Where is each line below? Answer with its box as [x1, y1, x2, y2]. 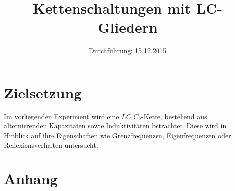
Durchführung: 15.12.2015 [89, 46, 166, 56]
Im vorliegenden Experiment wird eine [4, 111, 119, 121]
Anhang [4, 168, 58, 189]
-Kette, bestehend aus [141, 111, 207, 121]
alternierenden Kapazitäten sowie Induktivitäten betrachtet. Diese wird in [4, 120, 227, 131]
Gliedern [98, 17, 157, 37]
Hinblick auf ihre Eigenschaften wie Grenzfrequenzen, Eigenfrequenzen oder [4, 130, 231, 141]
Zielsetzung [4, 82, 82, 102]
